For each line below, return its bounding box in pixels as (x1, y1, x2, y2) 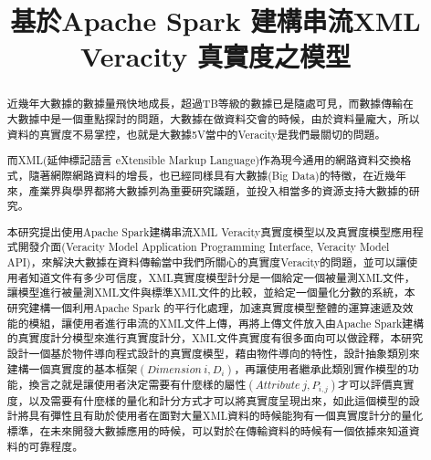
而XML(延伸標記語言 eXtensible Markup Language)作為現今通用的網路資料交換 (6, 152, 401, 168)
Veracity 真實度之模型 (80, 37, 351, 75)
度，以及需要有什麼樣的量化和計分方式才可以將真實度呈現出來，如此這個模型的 (6, 392, 409, 408)
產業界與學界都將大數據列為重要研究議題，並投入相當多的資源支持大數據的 (28, 183, 409, 198)
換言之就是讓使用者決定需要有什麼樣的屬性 (28, 376, 247, 392)
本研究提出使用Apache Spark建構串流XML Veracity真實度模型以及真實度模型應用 (6, 224, 413, 239)
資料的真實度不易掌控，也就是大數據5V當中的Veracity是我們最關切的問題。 (6, 126, 386, 141)
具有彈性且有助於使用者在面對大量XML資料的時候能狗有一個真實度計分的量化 (28, 408, 424, 423)
